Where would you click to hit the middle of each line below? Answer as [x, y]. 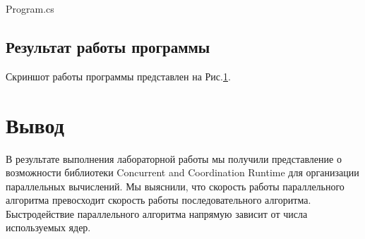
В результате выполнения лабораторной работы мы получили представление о [174, 158]
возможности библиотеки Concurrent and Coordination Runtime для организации [182, 172]
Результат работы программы [108, 46]
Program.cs [30, 8]
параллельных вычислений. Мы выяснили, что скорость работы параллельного [175, 186]
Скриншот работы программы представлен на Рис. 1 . [118, 76]
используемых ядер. [48, 227]
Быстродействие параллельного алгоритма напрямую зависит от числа [157, 213]
